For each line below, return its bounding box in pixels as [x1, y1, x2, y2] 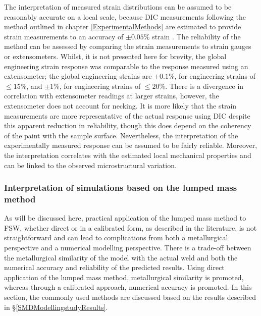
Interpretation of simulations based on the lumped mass [4, 181, 237, 194]
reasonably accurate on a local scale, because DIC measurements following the [4, 11, 246, 22]
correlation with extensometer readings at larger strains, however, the [4, 90, 219, 101]
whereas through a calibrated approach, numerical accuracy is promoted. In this [4, 282, 252, 292]
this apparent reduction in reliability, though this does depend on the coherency [4, 120, 251, 131]
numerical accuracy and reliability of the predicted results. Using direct [4, 262, 225, 273]
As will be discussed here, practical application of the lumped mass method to [4, 213, 246, 223]
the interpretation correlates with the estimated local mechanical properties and [4, 149, 251, 160]
